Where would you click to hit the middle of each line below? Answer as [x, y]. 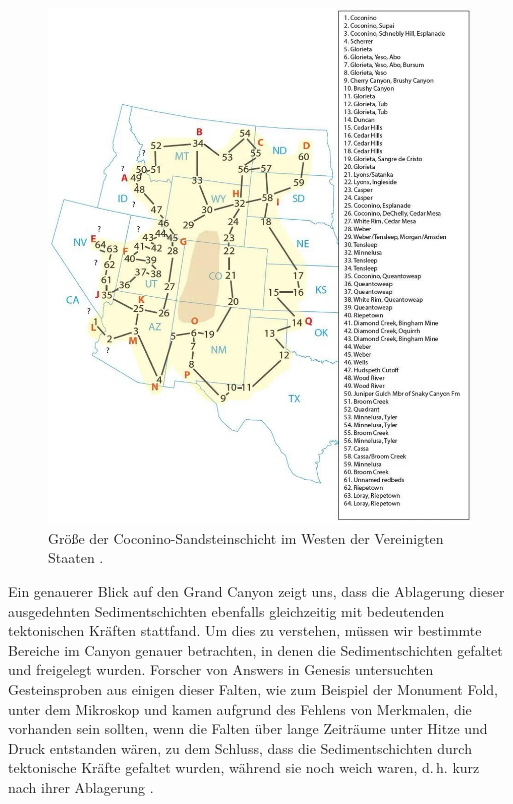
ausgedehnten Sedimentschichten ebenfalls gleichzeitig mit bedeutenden [226, 610]
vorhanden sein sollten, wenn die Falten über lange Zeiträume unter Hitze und [248, 728]
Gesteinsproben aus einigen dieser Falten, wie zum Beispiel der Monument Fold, [253, 689]
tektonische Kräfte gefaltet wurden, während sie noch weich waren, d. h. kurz [244, 767]
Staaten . [76, 557]
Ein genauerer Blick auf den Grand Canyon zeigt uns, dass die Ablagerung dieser [256, 591]
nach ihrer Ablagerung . [81, 786]
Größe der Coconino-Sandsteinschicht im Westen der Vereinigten [246, 537]
